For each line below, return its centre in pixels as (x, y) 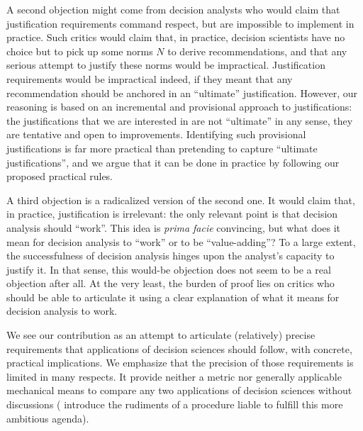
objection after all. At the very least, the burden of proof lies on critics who (171, 283)
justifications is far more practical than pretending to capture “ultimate (162, 148)
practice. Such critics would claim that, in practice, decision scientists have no (176, 37)
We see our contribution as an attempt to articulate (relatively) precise (161, 335)
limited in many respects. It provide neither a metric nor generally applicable (174, 376)
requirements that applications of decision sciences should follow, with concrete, (179, 348)
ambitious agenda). (48, 418)
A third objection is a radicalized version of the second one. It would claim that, (181, 200)
